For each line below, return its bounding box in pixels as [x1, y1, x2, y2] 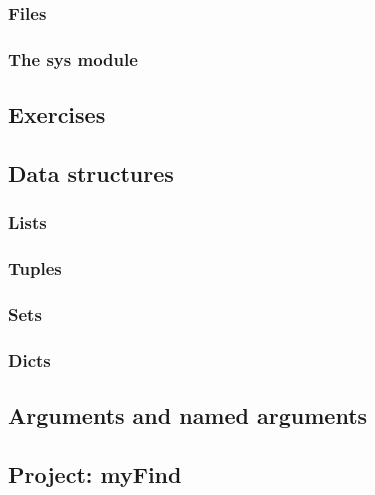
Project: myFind [8, 458, 182, 489]
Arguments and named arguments [8, 400, 368, 431]
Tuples [8, 256, 62, 281]
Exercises [8, 99, 106, 130]
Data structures [8, 157, 174, 188]
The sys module [8, 46, 138, 71]
